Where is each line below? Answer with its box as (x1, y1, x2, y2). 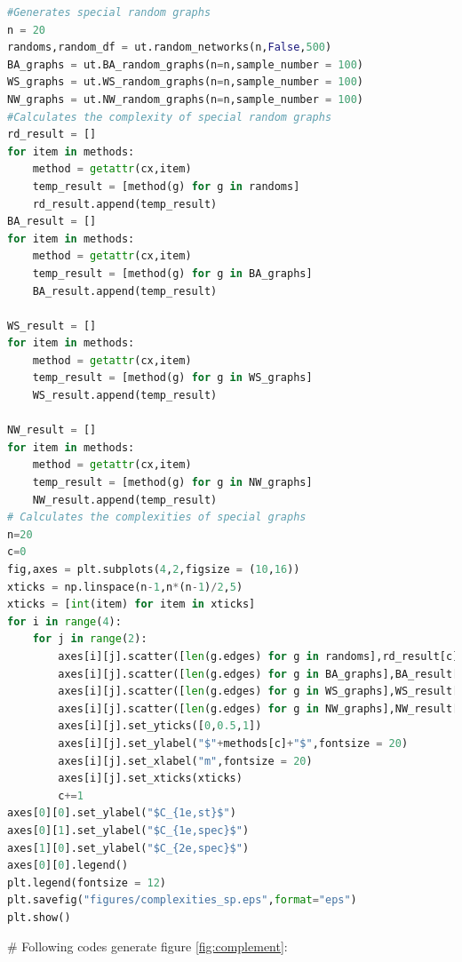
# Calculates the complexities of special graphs (7, 511, 307, 524)
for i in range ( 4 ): (7, 615, 122, 628)
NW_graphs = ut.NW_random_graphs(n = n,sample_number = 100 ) (7, 92, 363, 106)
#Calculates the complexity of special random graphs (7, 110, 332, 123)
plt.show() (7, 910, 71, 924)
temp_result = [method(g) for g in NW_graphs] (32, 476, 313, 489)
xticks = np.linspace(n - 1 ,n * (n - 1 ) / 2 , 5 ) (7, 580, 243, 593)
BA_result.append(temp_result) (32, 284, 218, 298)
